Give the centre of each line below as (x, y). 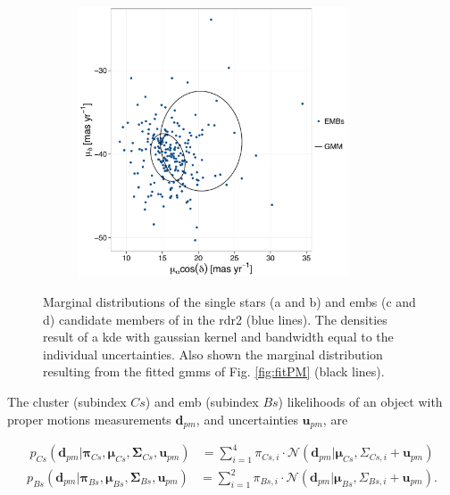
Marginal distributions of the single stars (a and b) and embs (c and (229, 301)
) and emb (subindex (202, 401)
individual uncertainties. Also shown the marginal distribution (213, 354)
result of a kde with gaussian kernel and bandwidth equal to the (218, 337)
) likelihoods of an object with (360, 401)
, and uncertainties (247, 419)
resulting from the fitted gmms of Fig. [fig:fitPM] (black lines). (214, 371)
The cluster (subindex (67, 401)
